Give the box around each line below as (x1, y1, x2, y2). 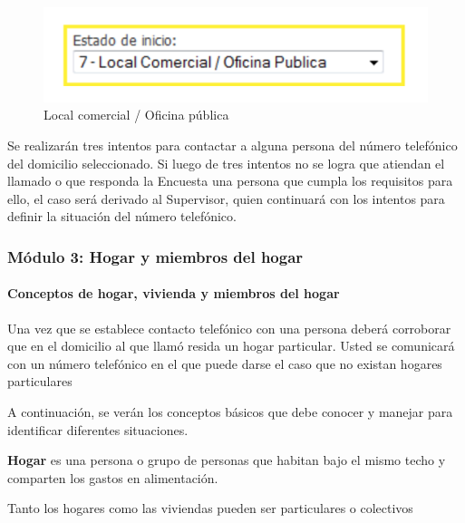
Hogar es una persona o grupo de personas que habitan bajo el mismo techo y (7, 450, 446, 470)
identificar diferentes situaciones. (7, 420, 189, 439)
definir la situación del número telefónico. (7, 207, 237, 226)
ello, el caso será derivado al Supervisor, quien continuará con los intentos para (7, 189, 445, 208)
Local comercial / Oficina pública (44, 105, 229, 124)
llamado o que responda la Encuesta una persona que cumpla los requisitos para (7, 171, 453, 190)
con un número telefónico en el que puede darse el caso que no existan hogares (7, 354, 442, 373)
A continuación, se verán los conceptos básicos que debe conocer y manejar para (7, 402, 453, 421)
